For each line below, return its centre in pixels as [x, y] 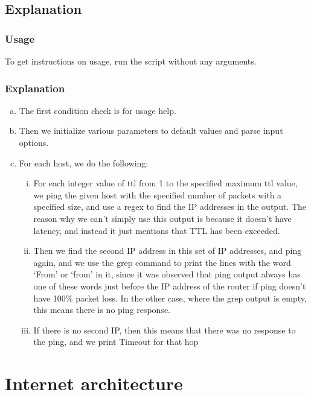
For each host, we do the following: [84, 163]
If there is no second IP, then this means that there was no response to [165, 330]
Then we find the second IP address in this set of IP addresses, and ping [168, 251]
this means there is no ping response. [102, 310]
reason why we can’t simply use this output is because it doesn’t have [162, 218]
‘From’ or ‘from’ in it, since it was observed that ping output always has [167, 274]
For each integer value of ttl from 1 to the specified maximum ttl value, [165, 183]
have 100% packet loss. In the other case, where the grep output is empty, [170, 298]
